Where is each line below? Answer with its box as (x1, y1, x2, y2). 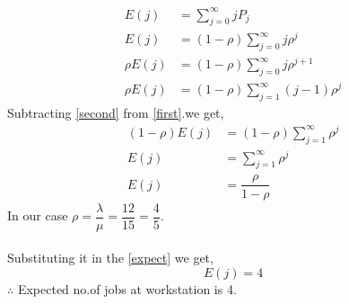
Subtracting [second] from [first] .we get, (7, 103, 224, 122)
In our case (7, 206, 68, 225)
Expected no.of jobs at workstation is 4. (17, 279, 237, 298)
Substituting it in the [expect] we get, (7, 248, 214, 267)
